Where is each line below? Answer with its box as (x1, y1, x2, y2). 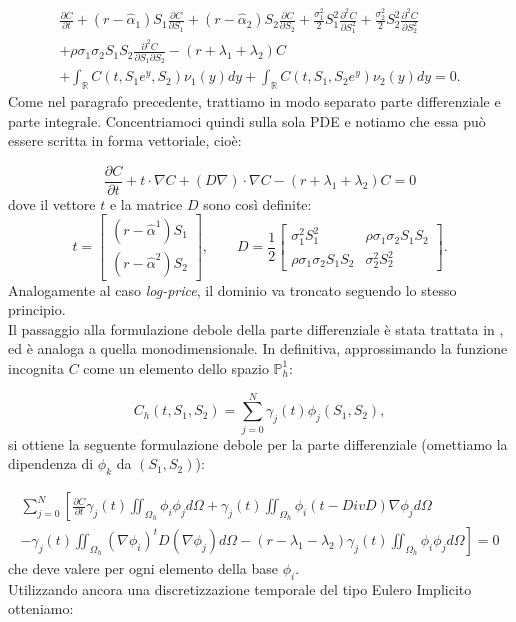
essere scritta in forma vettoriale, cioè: (8, 130, 242, 151)
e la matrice (109, 193, 183, 214)
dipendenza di (8, 453, 94, 474)
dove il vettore (8, 193, 96, 214)
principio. (8, 299, 66, 320)
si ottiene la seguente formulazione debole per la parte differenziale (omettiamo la (8, 433, 508, 454)
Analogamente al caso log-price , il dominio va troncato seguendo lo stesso (8, 279, 457, 300)
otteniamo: (8, 598, 74, 619)
